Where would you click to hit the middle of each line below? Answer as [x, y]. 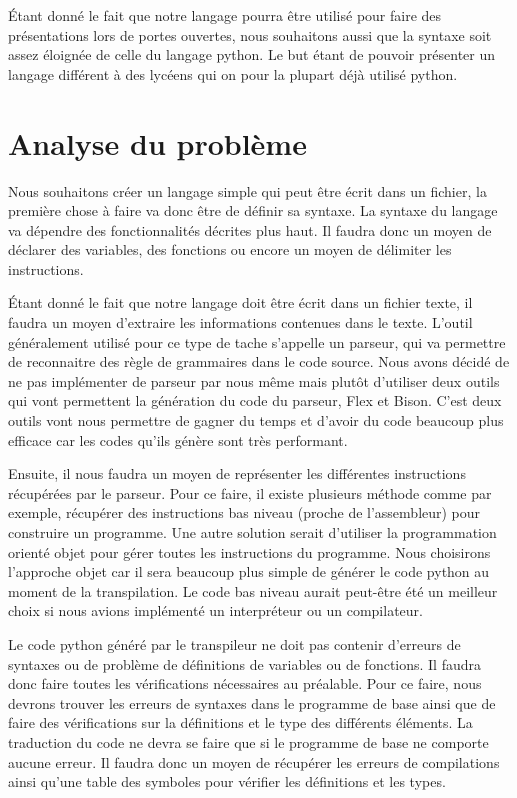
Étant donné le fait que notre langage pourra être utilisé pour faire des [225, 15]
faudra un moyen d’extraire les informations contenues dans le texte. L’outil [240, 322]
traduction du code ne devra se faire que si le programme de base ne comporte [248, 741]
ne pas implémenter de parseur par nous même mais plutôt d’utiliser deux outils [254, 380]
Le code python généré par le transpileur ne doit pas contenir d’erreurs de [234, 643]
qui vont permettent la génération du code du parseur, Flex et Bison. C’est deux [255, 400]
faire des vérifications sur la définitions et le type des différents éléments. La [240, 722]
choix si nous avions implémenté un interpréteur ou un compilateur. [215, 610]
